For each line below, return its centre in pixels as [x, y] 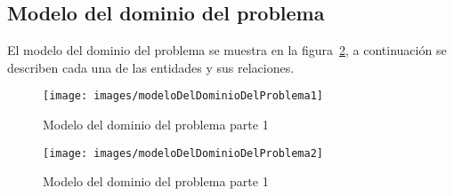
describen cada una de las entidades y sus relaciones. [151, 67]
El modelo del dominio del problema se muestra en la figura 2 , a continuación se [227, 50]
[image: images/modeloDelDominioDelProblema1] [183, 96]
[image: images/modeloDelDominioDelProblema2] [183, 153]
